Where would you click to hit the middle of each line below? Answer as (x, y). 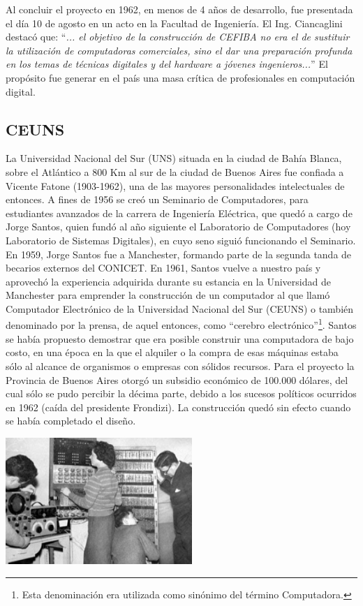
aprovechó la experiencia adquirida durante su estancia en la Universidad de (168, 281)
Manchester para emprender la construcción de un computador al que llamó (168, 295)
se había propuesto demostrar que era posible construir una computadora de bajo (180, 338)
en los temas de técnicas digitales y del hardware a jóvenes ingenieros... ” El (167, 64)
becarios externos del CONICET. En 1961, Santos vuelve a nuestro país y (163, 268)
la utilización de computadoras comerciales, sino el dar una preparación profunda (179, 50)
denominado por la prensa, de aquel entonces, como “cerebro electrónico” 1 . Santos (181, 324)
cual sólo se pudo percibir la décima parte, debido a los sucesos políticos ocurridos (181, 393)
